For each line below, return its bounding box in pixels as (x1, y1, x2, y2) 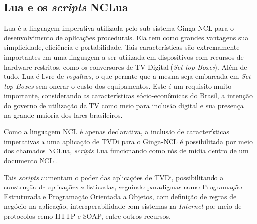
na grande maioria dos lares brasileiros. (4, 110, 123, 120)
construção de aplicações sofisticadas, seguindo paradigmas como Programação (4, 182, 242, 192)
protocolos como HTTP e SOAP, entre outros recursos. (4, 210, 171, 221)
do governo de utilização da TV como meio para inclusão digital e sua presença (4, 100, 244, 110)
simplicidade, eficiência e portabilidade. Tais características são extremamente (4, 42, 240, 52)
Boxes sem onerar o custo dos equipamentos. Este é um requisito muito (15, 80, 232, 91)
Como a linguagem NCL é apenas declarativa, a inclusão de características (4, 126, 229, 137)
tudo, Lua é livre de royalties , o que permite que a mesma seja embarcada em (4, 71, 239, 81)
